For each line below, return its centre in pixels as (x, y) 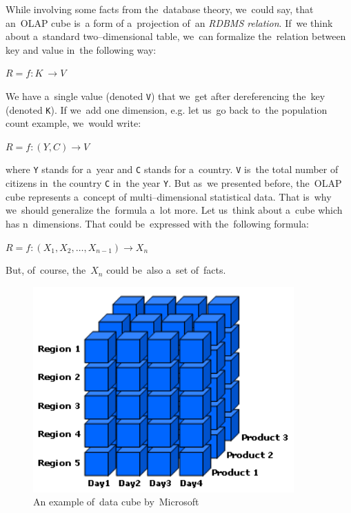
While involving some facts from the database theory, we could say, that (160, 9)
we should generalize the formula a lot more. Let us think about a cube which (174, 210)
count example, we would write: (73, 123)
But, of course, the (46, 270)
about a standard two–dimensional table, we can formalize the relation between (176, 36)
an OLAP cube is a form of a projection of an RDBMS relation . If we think (169, 22)
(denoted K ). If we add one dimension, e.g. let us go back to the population (167, 109)
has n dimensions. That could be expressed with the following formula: (157, 223)
